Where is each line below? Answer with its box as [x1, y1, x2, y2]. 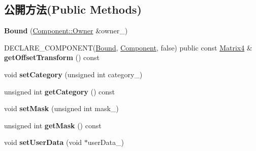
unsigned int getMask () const [4, 120, 102, 130]
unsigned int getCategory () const [4, 86, 115, 96]
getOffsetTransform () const [4, 52, 100, 63]
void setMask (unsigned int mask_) [4, 103, 119, 114]
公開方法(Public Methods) [4, 2, 142, 17]
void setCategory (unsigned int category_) [4, 69, 143, 79]
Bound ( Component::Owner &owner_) [4, 25, 128, 36]
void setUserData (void [4, 137, 82, 147]
